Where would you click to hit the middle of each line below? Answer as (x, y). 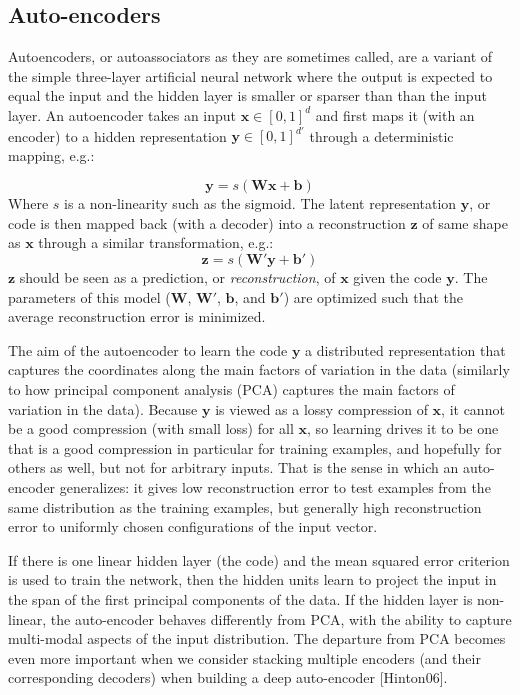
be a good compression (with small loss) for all (151, 428)
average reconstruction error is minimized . (137, 316)
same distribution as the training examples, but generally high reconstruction (245, 506)
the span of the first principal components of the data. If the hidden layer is (240, 598)
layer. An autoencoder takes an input (122, 114)
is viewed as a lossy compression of (321, 408)
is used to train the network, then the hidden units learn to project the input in (252, 579)
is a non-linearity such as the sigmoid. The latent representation (260, 203)
